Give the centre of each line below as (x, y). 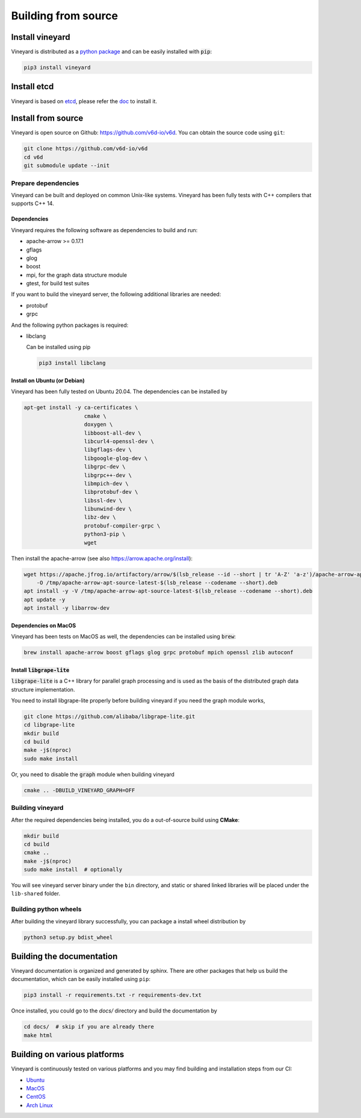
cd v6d (33, 157)
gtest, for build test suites (58, 283)
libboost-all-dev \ (113, 433)
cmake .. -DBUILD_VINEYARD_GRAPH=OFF (79, 790)
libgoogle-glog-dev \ (116, 458)
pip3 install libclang (72, 363)
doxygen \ (98, 425)
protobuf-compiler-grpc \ (122, 526)
